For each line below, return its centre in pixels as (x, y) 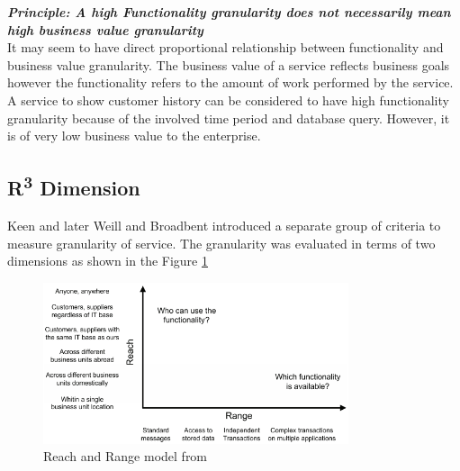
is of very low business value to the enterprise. (134, 136)
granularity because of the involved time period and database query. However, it (229, 118)
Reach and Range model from (126, 456)
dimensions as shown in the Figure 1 (108, 261)
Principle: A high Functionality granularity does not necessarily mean (229, 12)
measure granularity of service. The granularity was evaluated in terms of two (221, 243)
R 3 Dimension (74, 186)
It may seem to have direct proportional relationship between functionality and (225, 47)
